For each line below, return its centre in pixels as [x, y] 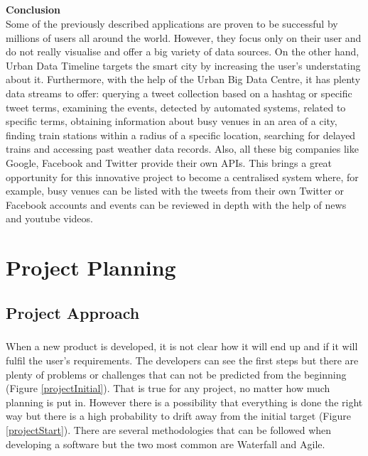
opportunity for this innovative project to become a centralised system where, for [182, 177]
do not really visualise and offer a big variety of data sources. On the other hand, [183, 51]
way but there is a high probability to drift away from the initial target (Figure [178, 416]
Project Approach [73, 312]
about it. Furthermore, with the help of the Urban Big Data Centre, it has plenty [183, 79]
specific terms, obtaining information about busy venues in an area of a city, [172, 121]
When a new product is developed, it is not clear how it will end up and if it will [182, 346]
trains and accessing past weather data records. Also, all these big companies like [182, 149]
